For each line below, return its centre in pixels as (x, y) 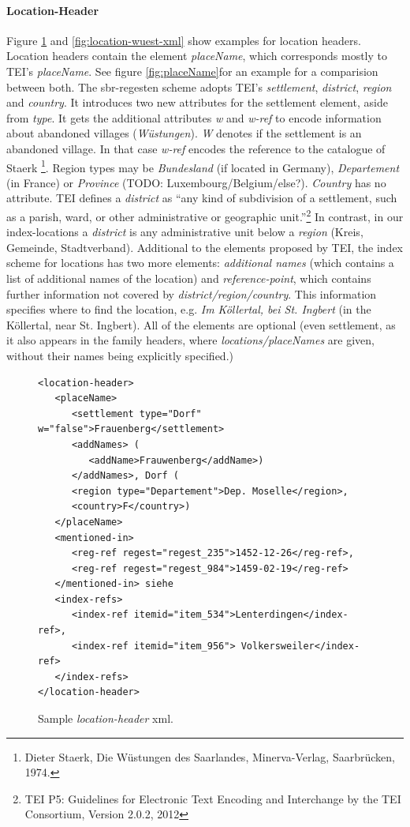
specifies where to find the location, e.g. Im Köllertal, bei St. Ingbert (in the (189, 309)
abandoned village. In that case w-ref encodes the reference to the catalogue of (196, 148)
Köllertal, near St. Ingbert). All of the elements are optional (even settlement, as (201, 324)
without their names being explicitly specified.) (120, 355)
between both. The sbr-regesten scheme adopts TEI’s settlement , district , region (199, 86)
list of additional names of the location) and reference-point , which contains (189, 278)
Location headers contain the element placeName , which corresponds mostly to (197, 56)
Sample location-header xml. (106, 718)
